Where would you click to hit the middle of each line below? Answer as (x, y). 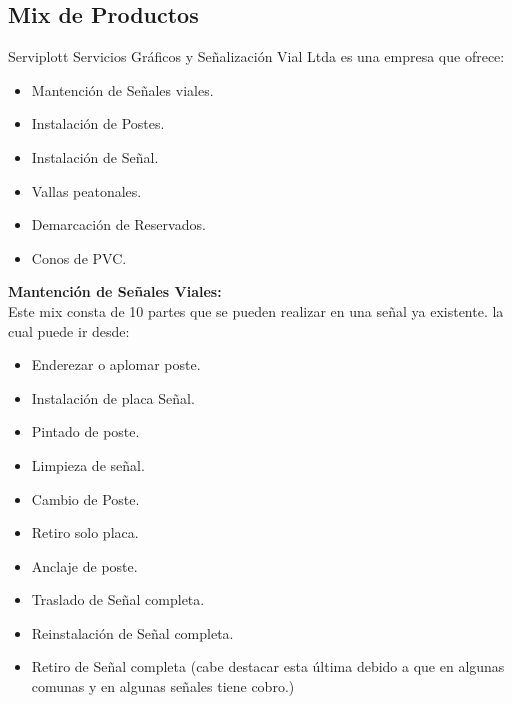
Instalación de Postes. (98, 123)
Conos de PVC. (79, 257)
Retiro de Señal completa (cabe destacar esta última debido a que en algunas (268, 666)
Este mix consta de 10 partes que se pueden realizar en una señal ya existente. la (256, 310)
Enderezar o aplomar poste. (116, 364)
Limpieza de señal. (88, 464)
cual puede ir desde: (69, 330)
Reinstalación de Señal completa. (132, 632)
